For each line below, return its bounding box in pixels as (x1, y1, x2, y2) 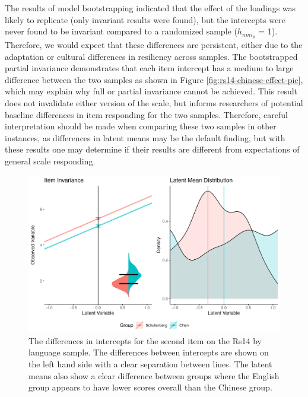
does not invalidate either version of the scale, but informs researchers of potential (5, 97, 303, 109)
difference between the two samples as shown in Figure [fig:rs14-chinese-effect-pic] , (5, 73, 303, 85)
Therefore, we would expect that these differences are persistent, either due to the (5, 39, 303, 51)
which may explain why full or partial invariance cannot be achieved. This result (5, 85, 298, 97)
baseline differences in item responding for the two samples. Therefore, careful (5, 108, 288, 120)
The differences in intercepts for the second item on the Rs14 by (28, 334, 262, 347)
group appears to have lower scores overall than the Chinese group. (28, 381, 272, 393)
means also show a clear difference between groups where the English (28, 369, 280, 382)
